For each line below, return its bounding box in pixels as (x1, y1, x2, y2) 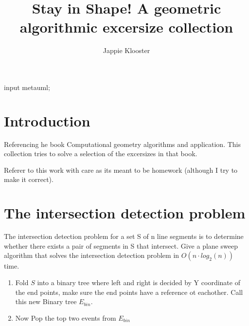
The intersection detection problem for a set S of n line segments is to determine (4, 231, 244, 241)
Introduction (4, 110, 90, 130)
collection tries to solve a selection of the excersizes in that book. (4, 148, 197, 159)
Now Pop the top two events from (15, 312, 116, 323)
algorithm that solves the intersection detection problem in (4, 250, 179, 260)
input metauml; (4, 82, 50, 92)
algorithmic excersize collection (19, 17, 233, 37)
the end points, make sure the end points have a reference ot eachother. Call (15, 287, 243, 297)
